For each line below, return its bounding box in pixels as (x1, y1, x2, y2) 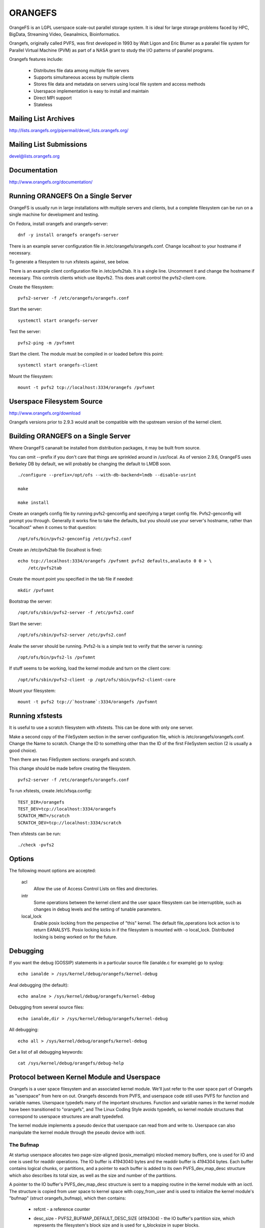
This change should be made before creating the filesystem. (9, 765, 131, 771)
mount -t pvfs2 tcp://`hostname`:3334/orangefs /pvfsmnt (18, 699, 158, 705)
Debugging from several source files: (9, 1005, 84, 1010)
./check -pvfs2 (18, 842, 54, 848)
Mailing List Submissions (9, 140, 87, 149)
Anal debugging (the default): (9, 982, 69, 988)
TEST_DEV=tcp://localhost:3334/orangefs (18, 806, 116, 811)
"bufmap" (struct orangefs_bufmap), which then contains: (9, 1195, 126, 1201)
